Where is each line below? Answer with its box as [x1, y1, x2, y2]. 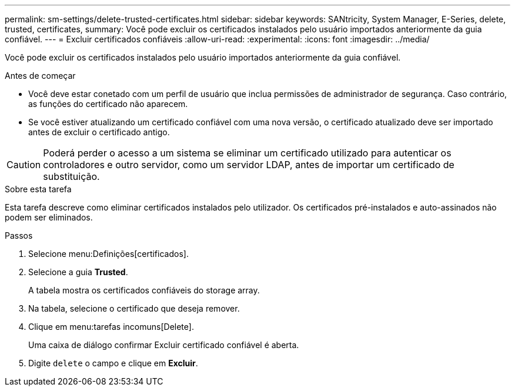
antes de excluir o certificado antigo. [28, 127, 170, 137]
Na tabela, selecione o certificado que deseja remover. [28, 303, 240, 313]
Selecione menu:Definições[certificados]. [28, 249, 189, 259]
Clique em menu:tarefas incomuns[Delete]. [28, 322, 194, 332]
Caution [6, 159, 41, 171]
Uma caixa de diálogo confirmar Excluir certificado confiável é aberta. [28, 340, 299, 350]
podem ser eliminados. [5, 212, 93, 222]
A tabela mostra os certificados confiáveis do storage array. [28, 285, 260, 295]
